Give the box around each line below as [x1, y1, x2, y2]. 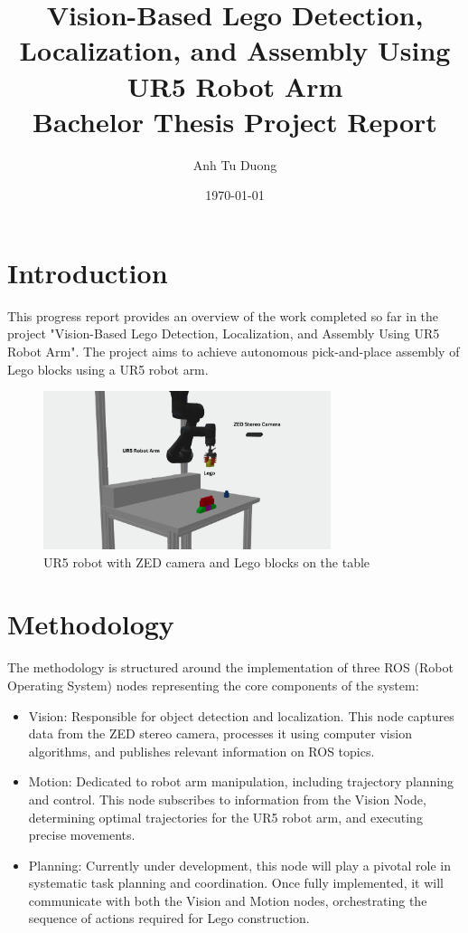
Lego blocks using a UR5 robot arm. [7, 359, 209, 378]
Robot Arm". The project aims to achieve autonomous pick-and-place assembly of [7, 342, 460, 360]
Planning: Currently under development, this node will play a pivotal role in [28, 855, 451, 874]
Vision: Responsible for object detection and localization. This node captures [28, 706, 454, 725]
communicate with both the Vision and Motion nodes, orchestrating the [28, 890, 427, 909]
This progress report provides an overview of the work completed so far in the [7, 306, 439, 325]
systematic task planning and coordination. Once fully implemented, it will [28, 873, 444, 892]
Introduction [7, 253, 168, 290]
